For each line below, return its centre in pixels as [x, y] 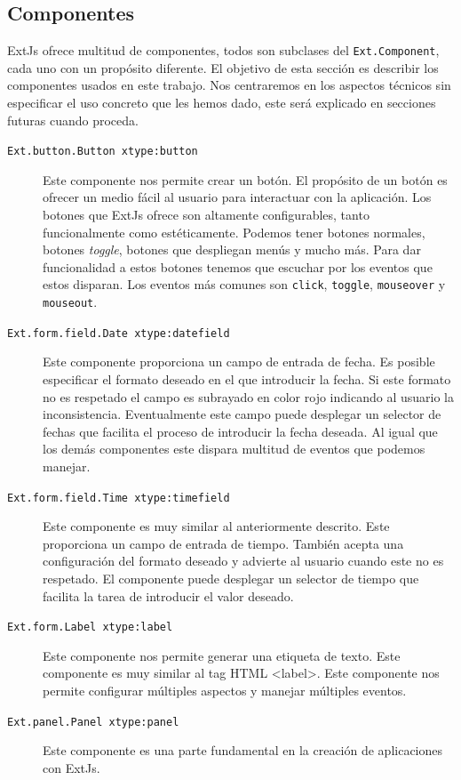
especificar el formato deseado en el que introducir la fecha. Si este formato [247, 379]
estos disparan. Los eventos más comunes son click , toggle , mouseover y [244, 284]
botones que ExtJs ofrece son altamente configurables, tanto [206, 215]
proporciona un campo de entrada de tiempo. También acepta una [223, 543]
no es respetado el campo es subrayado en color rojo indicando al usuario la [248, 396]
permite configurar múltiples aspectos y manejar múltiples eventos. [225, 691]
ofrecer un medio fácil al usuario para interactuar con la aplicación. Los [237, 197]
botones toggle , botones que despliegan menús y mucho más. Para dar [232, 249]
